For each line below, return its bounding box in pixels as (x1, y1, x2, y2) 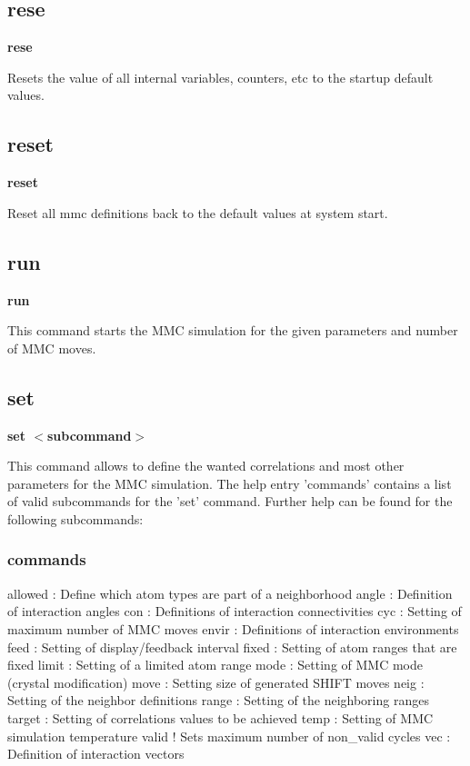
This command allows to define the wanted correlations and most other (7, 456, 405, 475)
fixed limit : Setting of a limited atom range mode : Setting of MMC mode (7, 655, 423, 674)
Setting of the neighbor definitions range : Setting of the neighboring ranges (7, 691, 429, 710)
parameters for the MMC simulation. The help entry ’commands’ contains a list (7, 473, 452, 492)
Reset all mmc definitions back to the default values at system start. (7, 203, 388, 222)
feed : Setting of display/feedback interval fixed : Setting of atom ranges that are (7, 637, 457, 656)
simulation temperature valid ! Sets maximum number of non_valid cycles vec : (7, 726, 451, 745)
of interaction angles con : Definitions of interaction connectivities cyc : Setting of (7, 602, 462, 621)
